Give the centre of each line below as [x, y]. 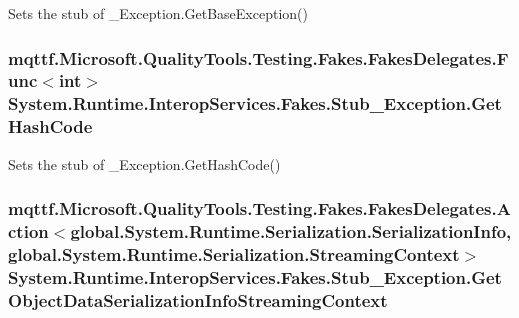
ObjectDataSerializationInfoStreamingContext [198, 299]
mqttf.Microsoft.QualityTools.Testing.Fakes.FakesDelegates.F [258, 57]
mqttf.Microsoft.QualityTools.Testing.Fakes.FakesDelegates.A [259, 208]
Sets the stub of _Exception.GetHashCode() [144, 163]
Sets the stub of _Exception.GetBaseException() [158, 13]
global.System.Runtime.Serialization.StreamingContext [234, 253]
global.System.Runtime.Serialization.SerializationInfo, [291, 231]
